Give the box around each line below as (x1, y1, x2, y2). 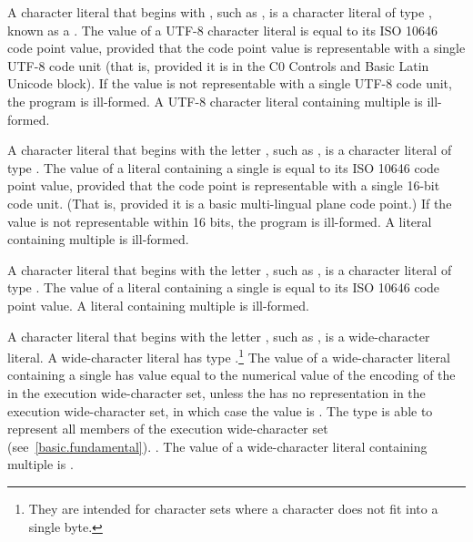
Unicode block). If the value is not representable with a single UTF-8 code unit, (7, 74, 452, 93)
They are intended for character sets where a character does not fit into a (28, 498, 438, 517)
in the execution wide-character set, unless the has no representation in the (7, 383, 426, 402)
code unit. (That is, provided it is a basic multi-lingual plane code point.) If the (7, 193, 452, 212)
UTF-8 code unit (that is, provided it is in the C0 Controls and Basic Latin (7, 56, 429, 75)
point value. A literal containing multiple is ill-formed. (7, 295, 309, 314)
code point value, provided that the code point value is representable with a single (7, 38, 466, 57)
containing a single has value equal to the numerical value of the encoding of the (7, 365, 456, 384)
